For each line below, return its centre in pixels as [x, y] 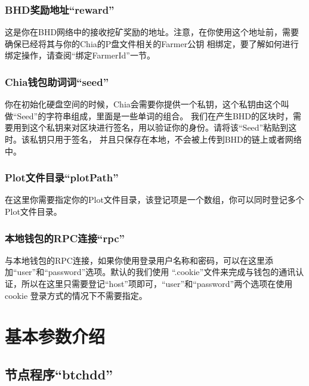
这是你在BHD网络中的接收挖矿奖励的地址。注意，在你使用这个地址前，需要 [152, 32]
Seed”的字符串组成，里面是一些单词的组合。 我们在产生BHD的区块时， [155, 115]
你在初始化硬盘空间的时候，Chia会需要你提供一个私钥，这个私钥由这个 [143, 104]
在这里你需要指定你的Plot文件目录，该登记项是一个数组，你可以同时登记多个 [154, 200]
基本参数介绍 [55, 336]
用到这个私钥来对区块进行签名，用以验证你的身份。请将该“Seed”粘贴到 [151, 127]
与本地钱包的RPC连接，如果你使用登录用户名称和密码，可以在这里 [135, 260]
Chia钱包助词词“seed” [57, 81]
